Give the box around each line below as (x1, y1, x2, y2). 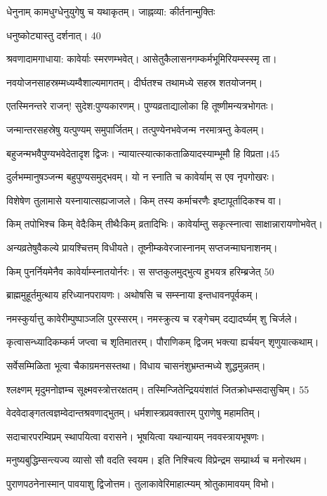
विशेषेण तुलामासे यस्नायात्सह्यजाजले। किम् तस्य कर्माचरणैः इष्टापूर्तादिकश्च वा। (6, 192, 282, 207)
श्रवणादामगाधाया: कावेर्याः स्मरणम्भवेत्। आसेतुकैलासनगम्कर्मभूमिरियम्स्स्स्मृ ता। (6, 51, 277, 66)
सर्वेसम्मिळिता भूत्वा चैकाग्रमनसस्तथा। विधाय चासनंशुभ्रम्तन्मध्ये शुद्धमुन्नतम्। (6, 358, 266, 372)
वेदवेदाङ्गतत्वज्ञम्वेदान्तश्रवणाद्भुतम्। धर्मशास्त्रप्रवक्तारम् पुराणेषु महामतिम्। (6, 405, 261, 420)
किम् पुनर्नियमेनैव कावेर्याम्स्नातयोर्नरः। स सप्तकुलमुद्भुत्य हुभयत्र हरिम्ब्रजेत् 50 (6, 263, 274, 278)
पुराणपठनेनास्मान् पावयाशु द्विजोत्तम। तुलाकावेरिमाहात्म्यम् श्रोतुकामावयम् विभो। (6, 476, 275, 490)
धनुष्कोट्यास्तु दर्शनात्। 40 (6, 27, 101, 42)
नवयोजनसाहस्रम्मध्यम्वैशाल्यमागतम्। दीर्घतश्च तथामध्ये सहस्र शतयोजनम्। (6, 74, 263, 89)
